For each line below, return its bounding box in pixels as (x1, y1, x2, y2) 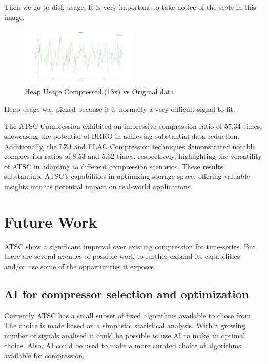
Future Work (4, 211, 97, 232)
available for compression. (4, 350, 85, 360)
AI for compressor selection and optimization (4, 286, 249, 301)
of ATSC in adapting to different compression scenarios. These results (4, 160, 223, 171)
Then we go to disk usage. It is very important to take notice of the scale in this (4, 2, 256, 12)
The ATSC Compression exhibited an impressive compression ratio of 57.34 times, (4, 120, 262, 131)
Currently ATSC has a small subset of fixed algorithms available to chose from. (4, 310, 253, 320)
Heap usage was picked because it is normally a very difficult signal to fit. (4, 103, 235, 114)
